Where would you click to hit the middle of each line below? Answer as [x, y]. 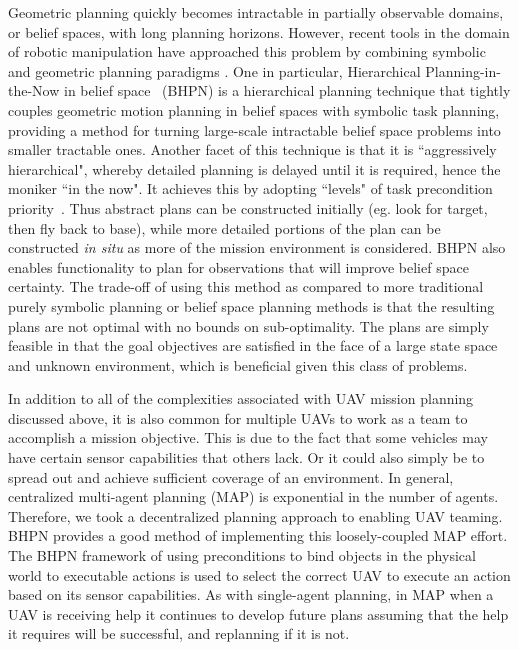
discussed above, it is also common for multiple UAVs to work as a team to [238, 417]
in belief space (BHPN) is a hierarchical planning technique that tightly [287, 90]
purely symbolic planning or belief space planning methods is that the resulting [251, 305]
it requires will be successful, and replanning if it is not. [179, 633]
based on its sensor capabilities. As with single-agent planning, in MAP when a [251, 594]
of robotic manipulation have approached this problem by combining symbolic [247, 51]
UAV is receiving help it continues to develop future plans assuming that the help [258, 613]
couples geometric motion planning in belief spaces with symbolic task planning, [254, 109]
